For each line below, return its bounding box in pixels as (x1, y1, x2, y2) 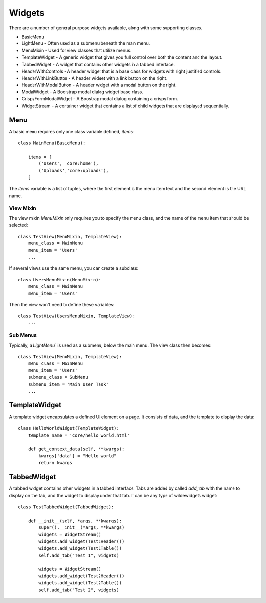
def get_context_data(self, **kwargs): (28, 446, 125, 452)
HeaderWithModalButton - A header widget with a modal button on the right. (21, 82, 177, 88)
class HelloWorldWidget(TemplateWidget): (18, 425, 119, 431)
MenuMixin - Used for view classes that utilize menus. (21, 47, 132, 53)
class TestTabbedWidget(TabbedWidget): (18, 504, 114, 510)
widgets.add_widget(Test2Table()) (38, 580, 122, 586)
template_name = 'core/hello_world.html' (28, 432, 130, 438)
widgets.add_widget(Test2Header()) (38, 573, 125, 579)
